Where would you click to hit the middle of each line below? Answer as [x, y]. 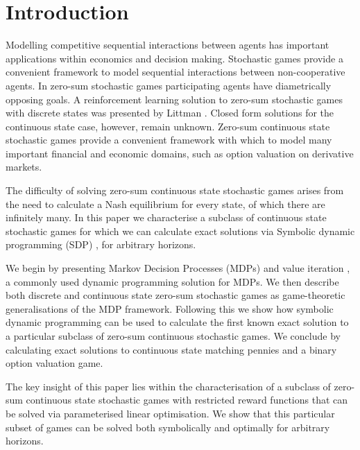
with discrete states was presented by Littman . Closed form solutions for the [170, 113]
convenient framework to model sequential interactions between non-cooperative [175, 72]
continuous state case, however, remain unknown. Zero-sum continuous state [168, 126]
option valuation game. [54, 363]
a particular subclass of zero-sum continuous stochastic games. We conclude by [173, 336]
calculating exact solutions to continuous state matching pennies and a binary [171, 349]
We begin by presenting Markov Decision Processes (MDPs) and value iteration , [178, 268]
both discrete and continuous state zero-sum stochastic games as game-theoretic [175, 295]
